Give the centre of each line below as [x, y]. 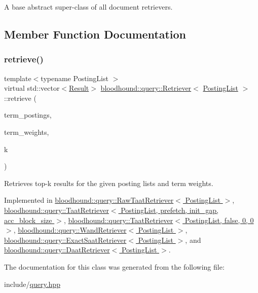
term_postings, [28, 115]
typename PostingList [75, 78]
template [18, 78]
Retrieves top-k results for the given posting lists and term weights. [109, 183]
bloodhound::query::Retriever [146, 88]
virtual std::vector [32, 88]
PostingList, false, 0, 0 [219, 220]
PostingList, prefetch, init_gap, [170, 210]
